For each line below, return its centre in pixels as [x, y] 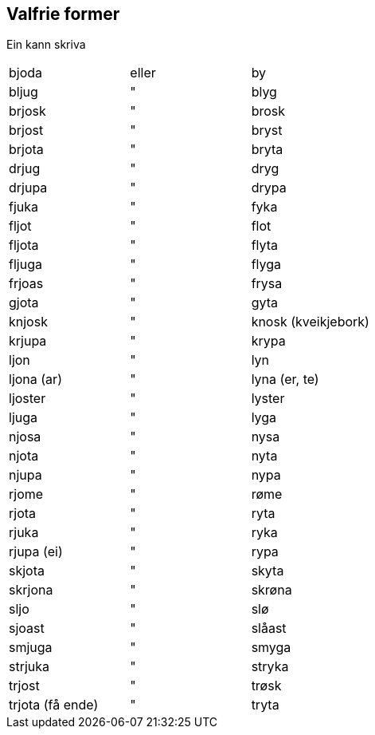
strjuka [29, 667]
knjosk [28, 322]
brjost [26, 130]
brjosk [27, 111]
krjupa [28, 341]
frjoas [26, 284]
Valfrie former [63, 14]
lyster [268, 399]
